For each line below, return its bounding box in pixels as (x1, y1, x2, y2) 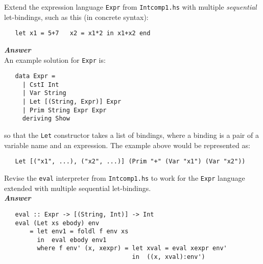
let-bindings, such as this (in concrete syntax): (4, 11, 149, 22)
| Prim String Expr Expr (22, 106, 107, 114)
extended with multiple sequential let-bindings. (4, 182, 151, 193)
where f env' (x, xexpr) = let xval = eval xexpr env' (37, 245, 227, 252)
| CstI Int (22, 81, 59, 88)
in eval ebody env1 (37, 236, 107, 244)
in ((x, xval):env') (132, 253, 205, 261)
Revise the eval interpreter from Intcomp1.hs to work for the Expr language (4, 173, 245, 183)
